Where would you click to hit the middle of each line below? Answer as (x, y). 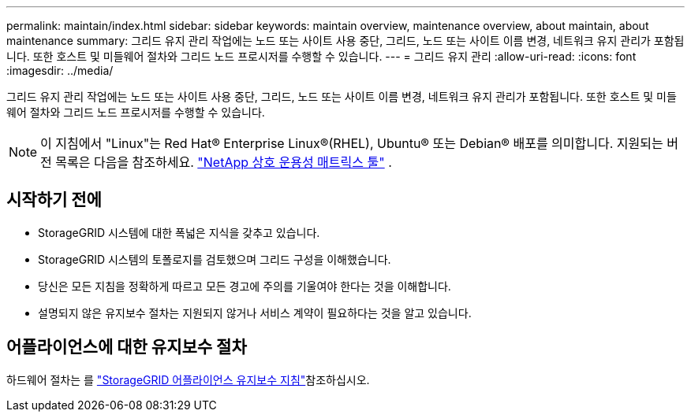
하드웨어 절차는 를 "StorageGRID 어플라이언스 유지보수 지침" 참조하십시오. (188, 379)
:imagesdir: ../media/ (60, 70)
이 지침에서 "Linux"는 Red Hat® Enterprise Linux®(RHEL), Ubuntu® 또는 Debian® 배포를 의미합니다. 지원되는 (352, 143)
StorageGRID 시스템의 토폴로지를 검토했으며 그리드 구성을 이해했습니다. (215, 259)
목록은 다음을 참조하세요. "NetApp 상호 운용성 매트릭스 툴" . (224, 162)
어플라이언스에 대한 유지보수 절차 (127, 347)
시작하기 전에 (54, 200)
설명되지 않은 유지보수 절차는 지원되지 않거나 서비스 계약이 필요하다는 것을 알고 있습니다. (255, 313)
